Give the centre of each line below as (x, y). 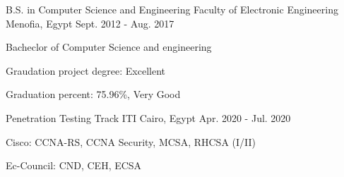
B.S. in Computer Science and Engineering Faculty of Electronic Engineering (172, 9)
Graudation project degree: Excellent (85, 70)
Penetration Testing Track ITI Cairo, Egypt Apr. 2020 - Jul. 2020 (148, 117)
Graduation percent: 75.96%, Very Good (93, 94)
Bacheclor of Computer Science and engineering (109, 47)
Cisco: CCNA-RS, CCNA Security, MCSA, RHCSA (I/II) (131, 141)
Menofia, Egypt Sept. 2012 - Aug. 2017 (90, 23)
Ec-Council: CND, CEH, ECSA (74, 165)
